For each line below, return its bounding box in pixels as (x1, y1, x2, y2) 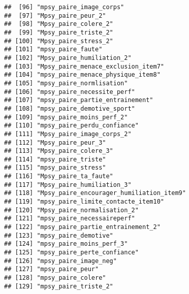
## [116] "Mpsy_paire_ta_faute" (4, 173, 113, 180)
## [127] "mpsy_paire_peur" (4, 266, 99, 273)
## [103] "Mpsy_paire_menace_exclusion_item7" (4, 62, 164, 70)
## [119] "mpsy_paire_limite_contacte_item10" (4, 198, 164, 206)
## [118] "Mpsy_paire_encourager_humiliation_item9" (4, 189, 186, 197)
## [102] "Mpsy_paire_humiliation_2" (4, 54, 132, 61)
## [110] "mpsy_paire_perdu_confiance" (4, 122, 139, 129)
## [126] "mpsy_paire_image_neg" (4, 257, 117, 265)
